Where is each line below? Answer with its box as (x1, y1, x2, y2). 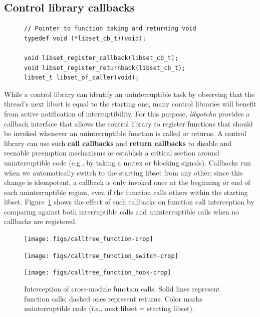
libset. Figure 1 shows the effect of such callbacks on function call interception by (4, 196, 254, 207)
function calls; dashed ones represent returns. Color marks (24, 293, 202, 303)
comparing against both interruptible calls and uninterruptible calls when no (4, 206, 239, 216)
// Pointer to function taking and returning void (24, 25, 196, 32)
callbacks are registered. (4, 216, 77, 226)
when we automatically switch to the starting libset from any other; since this (4, 167, 243, 177)
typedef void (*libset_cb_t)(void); (24, 34, 146, 42)
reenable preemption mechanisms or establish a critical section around (4, 147, 219, 158)
